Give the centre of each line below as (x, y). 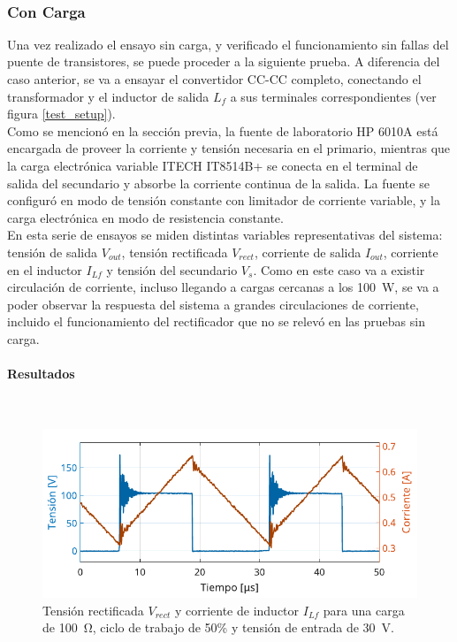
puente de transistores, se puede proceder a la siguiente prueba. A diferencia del (224, 61)
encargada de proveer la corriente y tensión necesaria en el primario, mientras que (229, 148)
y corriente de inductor (237, 610)
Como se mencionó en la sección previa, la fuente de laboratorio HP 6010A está (223, 130)
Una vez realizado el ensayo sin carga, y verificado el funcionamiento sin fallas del (228, 44)
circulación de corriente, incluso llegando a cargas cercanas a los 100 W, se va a (223, 287)
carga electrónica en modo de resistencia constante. (145, 217)
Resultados (41, 374)
